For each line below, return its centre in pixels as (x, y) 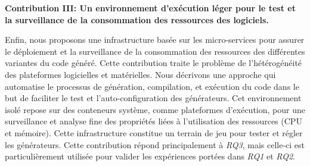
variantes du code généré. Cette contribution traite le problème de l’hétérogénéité (154, 63)
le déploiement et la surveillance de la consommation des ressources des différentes (155, 51)
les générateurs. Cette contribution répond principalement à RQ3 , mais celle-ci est (155, 144)
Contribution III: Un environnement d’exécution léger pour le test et (150, 8)
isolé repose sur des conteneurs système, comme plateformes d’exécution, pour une (155, 109)
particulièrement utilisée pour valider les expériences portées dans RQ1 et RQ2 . (150, 156)
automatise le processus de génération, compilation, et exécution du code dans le (152, 86)
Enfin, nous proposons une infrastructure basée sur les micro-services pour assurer (155, 40)
